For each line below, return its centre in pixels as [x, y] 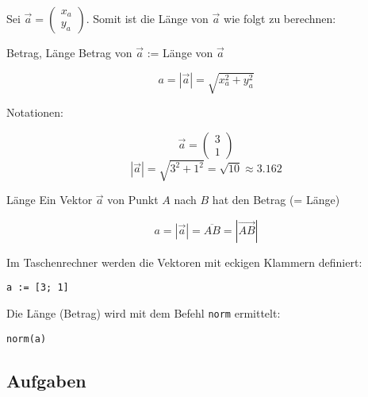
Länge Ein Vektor [50, 200]
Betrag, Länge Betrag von [69, 52]
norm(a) [27, 339]
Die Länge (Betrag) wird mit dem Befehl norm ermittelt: [144, 313]
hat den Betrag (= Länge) [276, 200]
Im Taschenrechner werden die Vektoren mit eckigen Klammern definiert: [184, 262]
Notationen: [35, 112]
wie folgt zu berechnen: [280, 18]
